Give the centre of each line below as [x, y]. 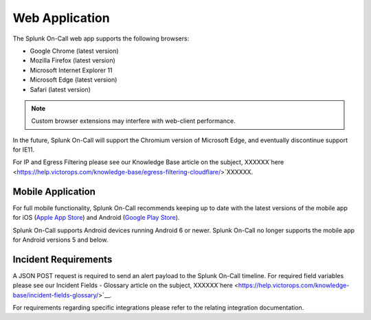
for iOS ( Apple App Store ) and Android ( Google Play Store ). [96, 218]
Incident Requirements [63, 259]
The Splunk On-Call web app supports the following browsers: [101, 38]
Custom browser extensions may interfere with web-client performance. [134, 121]
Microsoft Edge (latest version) [74, 80]
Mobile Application [54, 191]
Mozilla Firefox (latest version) [73, 60]
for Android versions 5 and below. [60, 240]
